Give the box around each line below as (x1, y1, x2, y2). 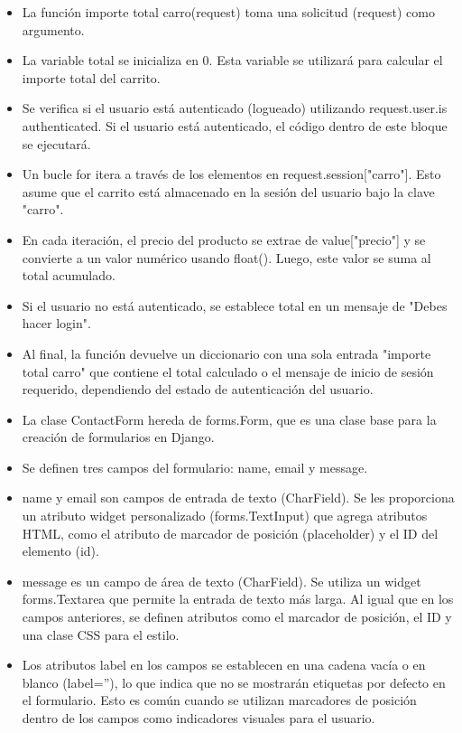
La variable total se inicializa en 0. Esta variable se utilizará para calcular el (22, 51, 443, 70)
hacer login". (22, 314, 91, 333)
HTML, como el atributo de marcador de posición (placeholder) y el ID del (22, 523, 439, 542)
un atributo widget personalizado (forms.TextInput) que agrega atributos (22, 506, 428, 525)
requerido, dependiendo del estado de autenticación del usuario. (22, 380, 374, 399)
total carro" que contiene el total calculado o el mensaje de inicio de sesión (22, 362, 434, 381)
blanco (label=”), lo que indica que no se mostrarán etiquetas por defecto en (22, 672, 446, 691)
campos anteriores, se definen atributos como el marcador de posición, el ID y (22, 607, 452, 626)
